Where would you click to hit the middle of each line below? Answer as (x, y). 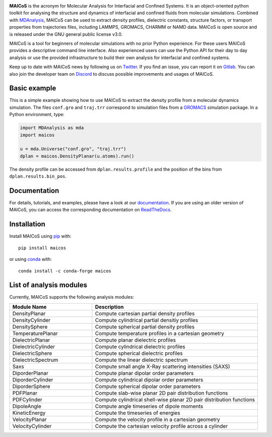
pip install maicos (42, 248)
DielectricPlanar (31, 340)
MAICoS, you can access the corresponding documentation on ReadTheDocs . (90, 210)
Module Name (29, 307)
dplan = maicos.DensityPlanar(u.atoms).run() (77, 156)
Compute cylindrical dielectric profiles (140, 347)
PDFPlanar (25, 393)
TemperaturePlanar (35, 333)
